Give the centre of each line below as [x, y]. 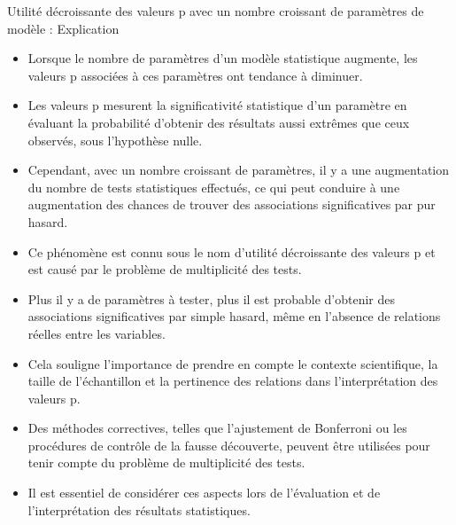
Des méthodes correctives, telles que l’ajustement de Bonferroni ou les [217, 428]
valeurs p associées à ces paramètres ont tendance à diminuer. [195, 75]
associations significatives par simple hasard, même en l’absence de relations [234, 316]
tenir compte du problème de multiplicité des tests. [166, 462]
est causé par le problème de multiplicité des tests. [165, 269]
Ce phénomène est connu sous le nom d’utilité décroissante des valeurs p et [232, 251]
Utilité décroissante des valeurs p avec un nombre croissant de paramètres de [216, 11]
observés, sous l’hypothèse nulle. [115, 140]
